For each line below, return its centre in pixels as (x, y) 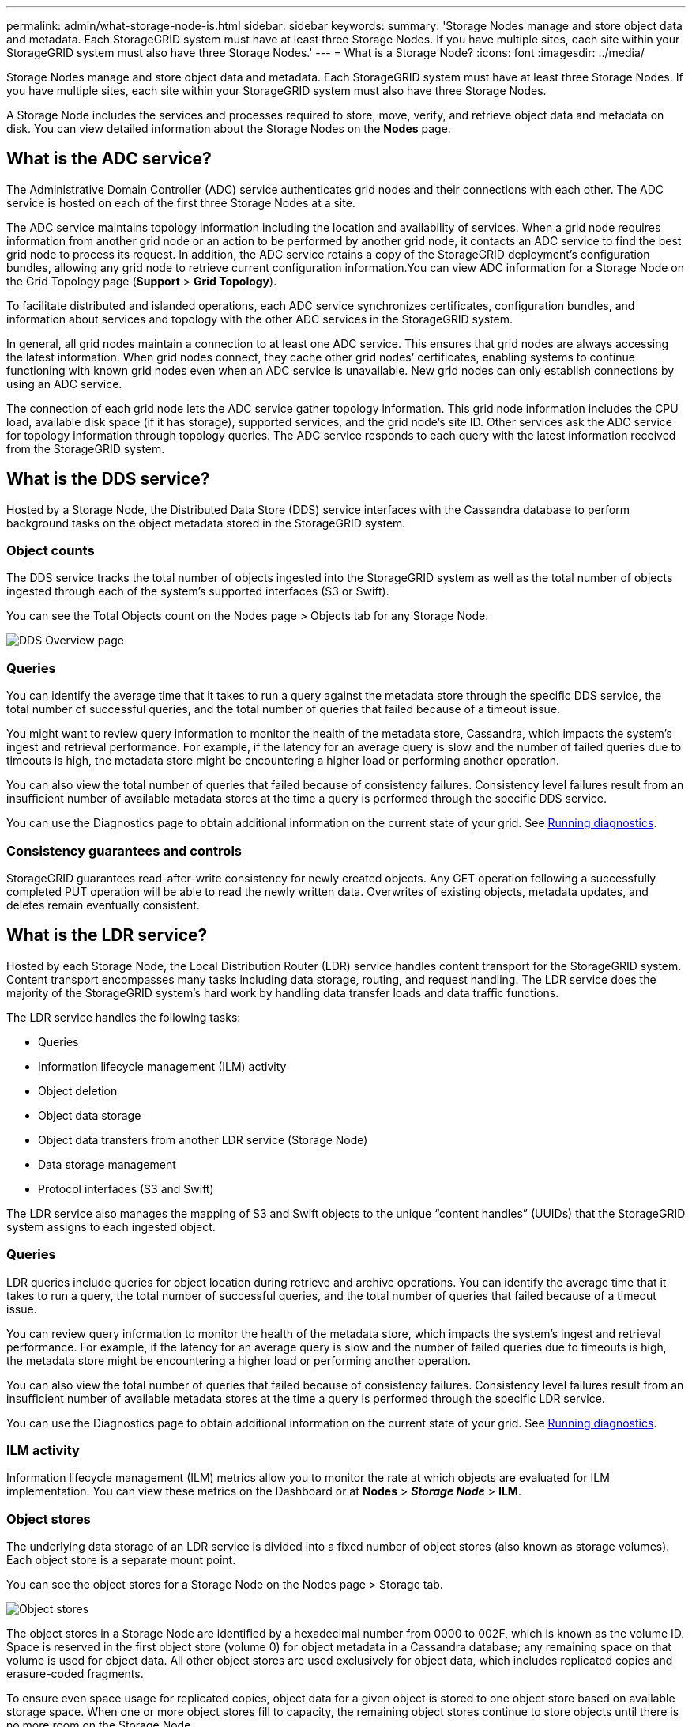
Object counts (51, 551)
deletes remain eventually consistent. (103, 905)
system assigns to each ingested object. (111, 1226)
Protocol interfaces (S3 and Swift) (126, 1188)
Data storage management (107, 1164)
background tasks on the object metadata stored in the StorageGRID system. (206, 523)
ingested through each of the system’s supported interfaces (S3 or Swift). (198, 591)
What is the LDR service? (107, 935)
